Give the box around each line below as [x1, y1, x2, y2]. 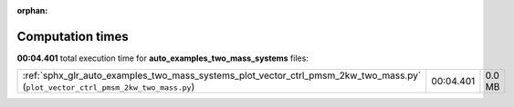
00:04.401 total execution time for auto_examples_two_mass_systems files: [16, 53, 309, 63]
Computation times [16, 28, 129, 44]
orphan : [16, 5, 48, 15]
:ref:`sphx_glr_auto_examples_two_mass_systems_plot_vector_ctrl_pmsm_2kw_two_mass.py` [22, 69, 422, 82]
